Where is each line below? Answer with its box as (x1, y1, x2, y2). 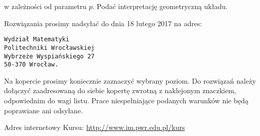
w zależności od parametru (4, 1, 87, 11)
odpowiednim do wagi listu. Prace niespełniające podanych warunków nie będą (4, 95, 249, 105)
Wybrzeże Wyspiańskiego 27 (4, 52, 95, 60)
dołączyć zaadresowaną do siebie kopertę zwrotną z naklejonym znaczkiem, (4, 85, 236, 96)
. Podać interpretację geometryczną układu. (92, 1, 228, 11)
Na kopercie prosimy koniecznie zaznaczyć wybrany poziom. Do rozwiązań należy (4, 75, 256, 86)
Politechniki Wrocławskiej (4, 44, 95, 51)
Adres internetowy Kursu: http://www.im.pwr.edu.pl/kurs (4, 122, 185, 132)
